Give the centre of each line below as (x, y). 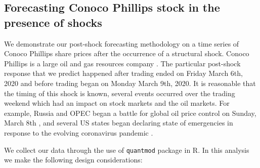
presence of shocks (53, 22)
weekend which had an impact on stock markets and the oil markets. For (117, 103)
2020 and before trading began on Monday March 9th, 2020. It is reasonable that (130, 83)
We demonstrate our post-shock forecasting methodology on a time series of (122, 43)
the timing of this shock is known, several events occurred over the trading (120, 93)
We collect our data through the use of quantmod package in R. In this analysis (127, 150)
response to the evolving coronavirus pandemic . (79, 132)
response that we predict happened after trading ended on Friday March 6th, (123, 73)
